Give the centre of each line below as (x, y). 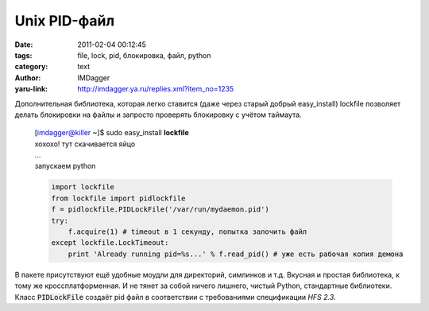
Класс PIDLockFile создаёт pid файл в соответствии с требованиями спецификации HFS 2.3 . (176, 297)
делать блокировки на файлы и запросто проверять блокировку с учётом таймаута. (158, 115)
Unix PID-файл (65, 21)
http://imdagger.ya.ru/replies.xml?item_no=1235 (156, 89)
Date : (24, 45)
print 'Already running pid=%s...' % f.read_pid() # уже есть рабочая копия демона (236, 254)
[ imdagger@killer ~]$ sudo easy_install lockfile (112, 133)
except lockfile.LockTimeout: (110, 243)
